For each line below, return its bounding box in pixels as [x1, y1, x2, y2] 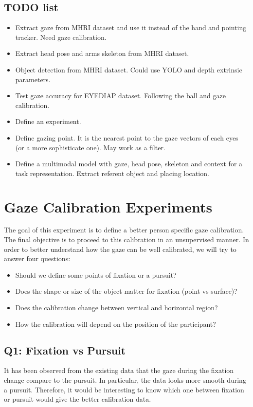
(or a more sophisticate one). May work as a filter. [15, 142, 165, 152]
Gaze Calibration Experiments [4, 196, 213, 216]
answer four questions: [4, 253, 71, 264]
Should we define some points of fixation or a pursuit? [15, 269, 177, 280]
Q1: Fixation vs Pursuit [4, 342, 126, 357]
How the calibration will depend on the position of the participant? [15, 319, 216, 329]
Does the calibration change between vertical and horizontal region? [15, 302, 218, 313]
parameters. [15, 74, 51, 84]
